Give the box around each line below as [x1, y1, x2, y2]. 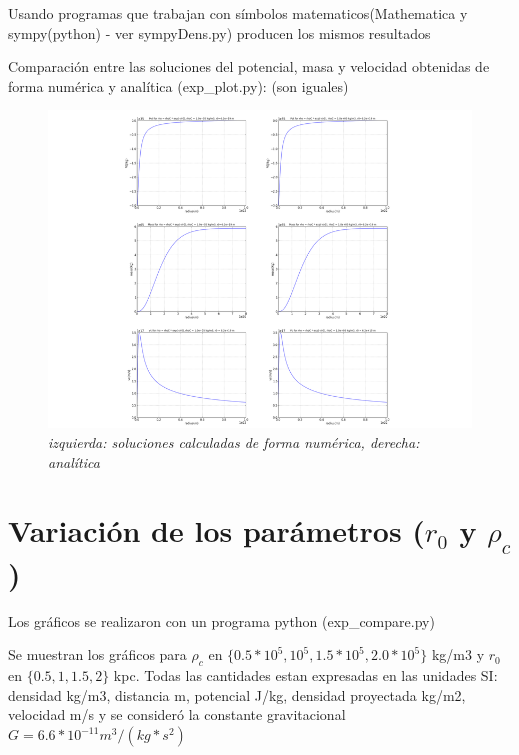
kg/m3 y [431, 644, 485, 665]
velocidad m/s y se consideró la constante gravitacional [8, 704, 346, 725]
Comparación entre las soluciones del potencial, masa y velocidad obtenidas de [8, 56, 490, 77]
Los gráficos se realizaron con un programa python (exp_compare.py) [8, 610, 435, 631]
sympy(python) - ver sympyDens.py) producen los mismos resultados [8, 22, 431, 43]
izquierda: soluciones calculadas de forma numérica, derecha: [48, 431, 420, 452]
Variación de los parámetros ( [8, 510, 425, 551]
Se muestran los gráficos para [8, 644, 187, 665]
